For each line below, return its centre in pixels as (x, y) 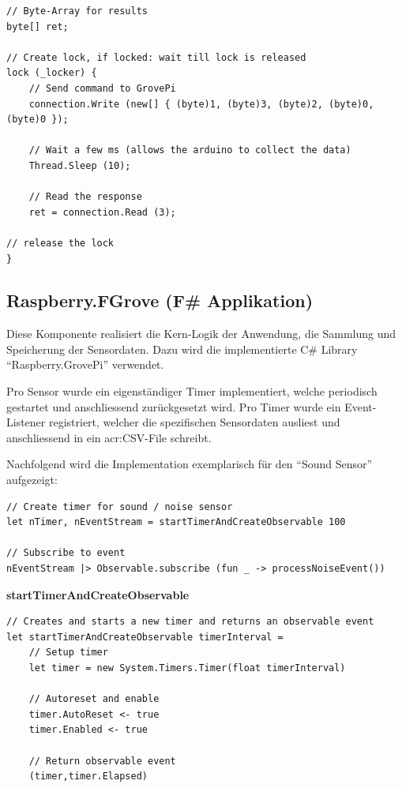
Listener (26, 422)
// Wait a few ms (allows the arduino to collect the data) (190, 150)
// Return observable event (102, 761)
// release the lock (60, 243)
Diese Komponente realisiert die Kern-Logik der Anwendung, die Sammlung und (201, 334)
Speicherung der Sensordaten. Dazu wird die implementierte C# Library (182, 349)
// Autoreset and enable (94, 699)
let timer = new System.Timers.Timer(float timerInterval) (187, 668)
